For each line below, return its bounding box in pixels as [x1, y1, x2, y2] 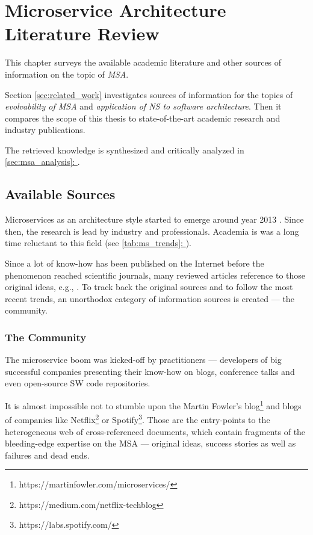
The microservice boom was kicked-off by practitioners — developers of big [5, 353, 282, 366]
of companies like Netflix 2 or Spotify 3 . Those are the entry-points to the [5, 412, 270, 425]
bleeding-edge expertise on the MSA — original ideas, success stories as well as [5, 437, 296, 450]
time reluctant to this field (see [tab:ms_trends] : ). [5, 237, 191, 249]
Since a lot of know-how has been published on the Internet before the [5, 257, 264, 270]
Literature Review [5, 21, 160, 46]
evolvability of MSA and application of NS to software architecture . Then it [5, 100, 282, 113]
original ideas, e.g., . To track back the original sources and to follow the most [5, 280, 293, 293]
